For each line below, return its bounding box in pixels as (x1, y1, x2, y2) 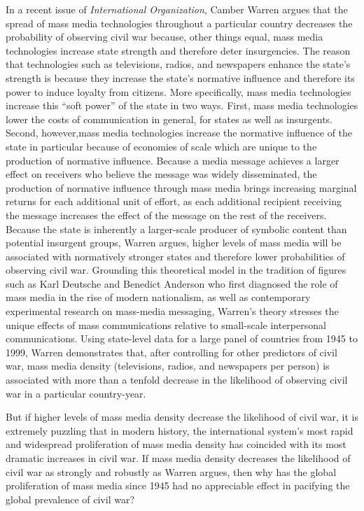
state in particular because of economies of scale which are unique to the (6, 139, 317, 153)
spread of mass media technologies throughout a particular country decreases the (6, 15, 353, 30)
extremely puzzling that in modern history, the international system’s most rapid (6, 423, 353, 437)
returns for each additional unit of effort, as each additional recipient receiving (6, 194, 342, 209)
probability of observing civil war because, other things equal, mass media (6, 29, 323, 44)
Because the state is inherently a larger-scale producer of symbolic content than (6, 221, 347, 236)
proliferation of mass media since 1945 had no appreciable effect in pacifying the (6, 478, 350, 493)
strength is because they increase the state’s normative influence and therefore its (6, 70, 355, 85)
